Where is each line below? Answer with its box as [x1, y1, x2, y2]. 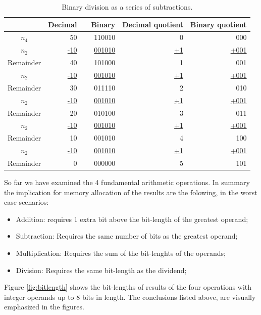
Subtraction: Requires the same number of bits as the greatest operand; [16, 231, 238, 241]
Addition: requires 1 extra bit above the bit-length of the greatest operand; [16, 213, 248, 224]
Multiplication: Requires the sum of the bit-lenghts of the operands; [16, 247, 226, 258]
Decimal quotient [122, 19, 184, 29]
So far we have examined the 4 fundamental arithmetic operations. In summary [4, 176, 250, 187]
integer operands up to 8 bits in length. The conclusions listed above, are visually [4, 291, 256, 302]
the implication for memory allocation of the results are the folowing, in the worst [4, 187, 257, 197]
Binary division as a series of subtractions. [62, 2, 193, 12]
